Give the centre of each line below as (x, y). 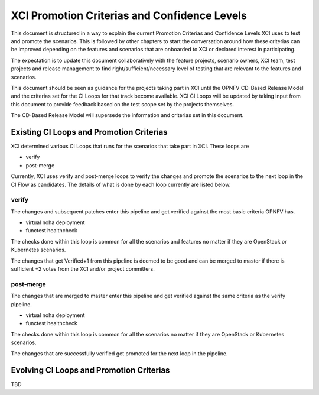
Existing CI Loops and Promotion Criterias (89, 132)
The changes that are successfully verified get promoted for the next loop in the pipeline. (119, 353)
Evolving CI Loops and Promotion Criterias (90, 370)
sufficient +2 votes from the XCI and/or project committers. (83, 269)
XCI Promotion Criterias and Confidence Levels (129, 15)
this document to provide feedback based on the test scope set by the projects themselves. (123, 104)
